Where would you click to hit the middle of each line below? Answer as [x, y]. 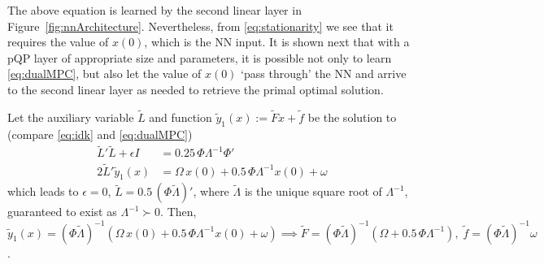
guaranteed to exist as [62, 212]
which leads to [43, 191]
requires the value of [58, 42]
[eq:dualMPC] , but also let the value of [104, 74]
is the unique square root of [313, 191]
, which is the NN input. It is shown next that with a [277, 42]
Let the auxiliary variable [71, 117]
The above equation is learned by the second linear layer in [154, 10]
